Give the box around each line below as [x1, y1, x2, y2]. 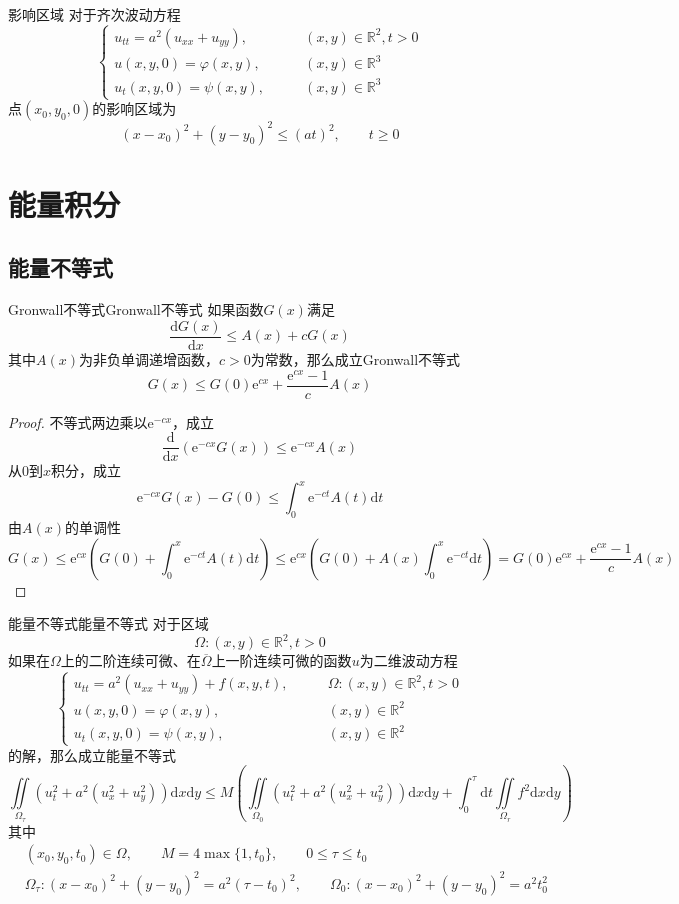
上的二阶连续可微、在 [60, 650, 201, 671]
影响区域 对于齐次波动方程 [8, 4, 181, 24]
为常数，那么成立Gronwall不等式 [250, 348, 461, 369]
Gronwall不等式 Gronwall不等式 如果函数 [8, 299, 264, 320]
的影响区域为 [92, 98, 177, 119]
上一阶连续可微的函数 [211, 650, 352, 671]
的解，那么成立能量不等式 [8, 744, 176, 765]
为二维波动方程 [359, 650, 458, 671]
